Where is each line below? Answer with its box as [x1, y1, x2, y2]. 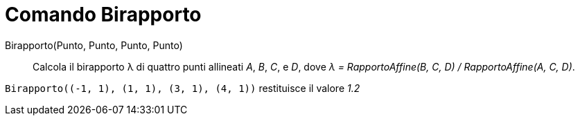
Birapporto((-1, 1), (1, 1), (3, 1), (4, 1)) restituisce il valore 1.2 [5, 82, 360, 94]
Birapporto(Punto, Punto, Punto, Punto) [5, 39, 183, 51]
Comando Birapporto [5, 3, 202, 26]
